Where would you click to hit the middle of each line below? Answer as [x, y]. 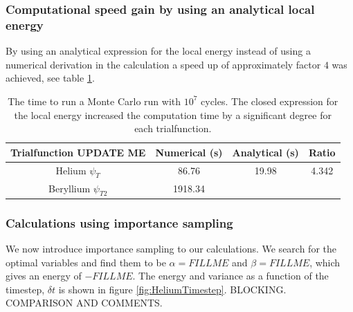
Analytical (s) [265, 152]
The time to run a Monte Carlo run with [94, 101]
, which [325, 262]
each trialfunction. [173, 128]
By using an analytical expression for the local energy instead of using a [158, 51]
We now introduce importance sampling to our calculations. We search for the [171, 249]
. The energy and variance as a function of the [230, 276]
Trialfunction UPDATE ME [78, 152]
